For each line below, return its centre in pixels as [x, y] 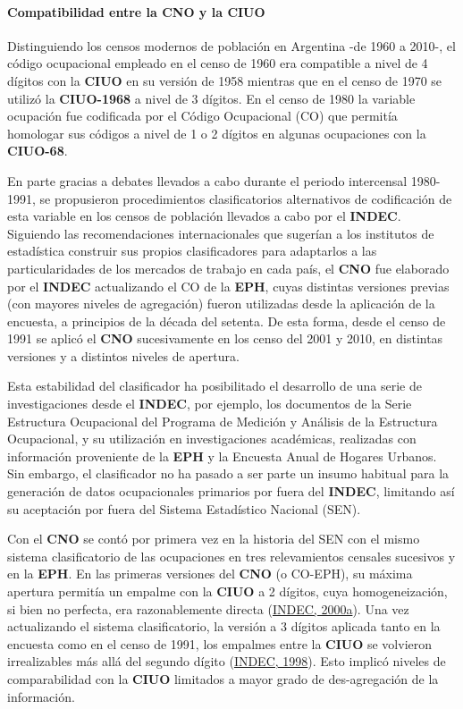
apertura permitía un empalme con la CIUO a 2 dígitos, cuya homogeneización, [227, 591]
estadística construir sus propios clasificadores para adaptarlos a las [192, 251]
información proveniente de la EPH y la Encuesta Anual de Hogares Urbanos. [222, 456]
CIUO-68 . [38, 151]
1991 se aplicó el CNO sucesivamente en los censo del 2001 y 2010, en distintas [225, 338]
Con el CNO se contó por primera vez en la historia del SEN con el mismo [214, 539]
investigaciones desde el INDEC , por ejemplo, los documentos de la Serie [210, 404]
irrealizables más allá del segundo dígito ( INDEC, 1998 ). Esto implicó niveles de [227, 661]
